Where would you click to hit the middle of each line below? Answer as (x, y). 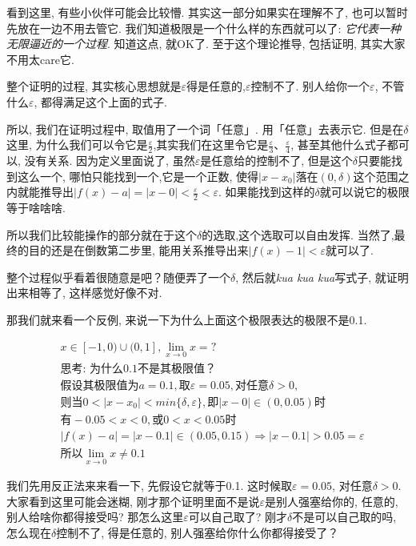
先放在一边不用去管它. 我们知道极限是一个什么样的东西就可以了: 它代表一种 (204, 28)
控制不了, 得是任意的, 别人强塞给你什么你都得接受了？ (198, 532)
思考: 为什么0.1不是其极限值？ (138, 369)
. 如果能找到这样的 (267, 192)
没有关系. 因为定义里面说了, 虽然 (110, 160)
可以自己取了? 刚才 (238, 517)
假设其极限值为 (100, 385)
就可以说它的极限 (364, 192)
